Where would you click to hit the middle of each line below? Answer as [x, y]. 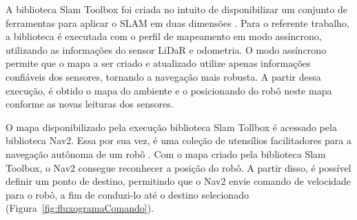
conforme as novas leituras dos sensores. [90, 104]
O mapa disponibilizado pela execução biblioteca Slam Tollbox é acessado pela [171, 127]
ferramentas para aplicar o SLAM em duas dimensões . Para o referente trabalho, [177, 22]
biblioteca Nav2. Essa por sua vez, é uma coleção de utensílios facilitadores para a [179, 140]
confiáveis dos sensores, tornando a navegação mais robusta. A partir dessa [163, 76]
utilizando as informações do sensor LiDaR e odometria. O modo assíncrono [166, 49]
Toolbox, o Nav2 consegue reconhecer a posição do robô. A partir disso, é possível [178, 167]
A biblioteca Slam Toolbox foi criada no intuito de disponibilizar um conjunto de [177, 9]
